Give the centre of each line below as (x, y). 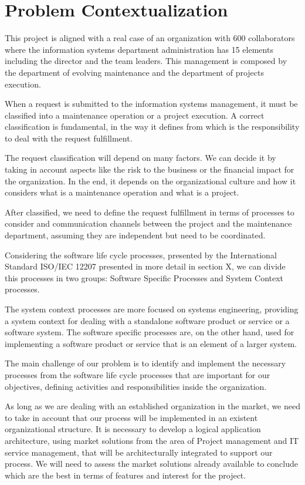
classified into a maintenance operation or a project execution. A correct (135, 115)
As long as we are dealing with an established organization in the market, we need (152, 406)
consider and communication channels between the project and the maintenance (148, 223)
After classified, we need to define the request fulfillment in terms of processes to (150, 212)
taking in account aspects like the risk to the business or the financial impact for (150, 169)
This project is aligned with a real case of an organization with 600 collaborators (150, 38)
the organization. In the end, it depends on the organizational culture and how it (150, 181)
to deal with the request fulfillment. (69, 138)
